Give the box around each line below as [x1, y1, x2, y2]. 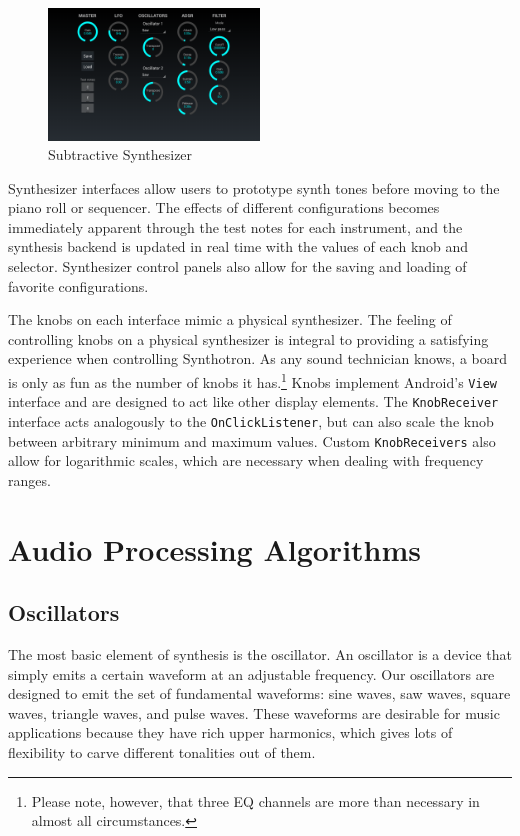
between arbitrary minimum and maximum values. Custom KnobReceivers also [8, 430, 496, 451]
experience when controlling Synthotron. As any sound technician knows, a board [8, 348, 507, 369]
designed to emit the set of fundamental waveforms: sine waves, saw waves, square [8, 683, 511, 704]
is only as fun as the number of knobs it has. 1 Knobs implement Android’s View [8, 369, 497, 392]
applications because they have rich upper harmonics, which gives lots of [8, 722, 453, 743]
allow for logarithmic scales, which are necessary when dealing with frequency [8, 450, 484, 471]
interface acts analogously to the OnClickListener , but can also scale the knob [8, 411, 494, 431]
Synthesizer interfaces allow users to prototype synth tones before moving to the [8, 177, 500, 198]
